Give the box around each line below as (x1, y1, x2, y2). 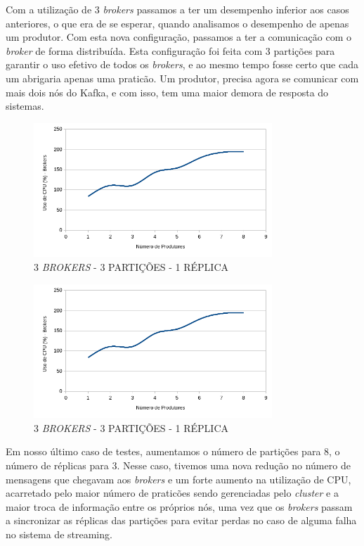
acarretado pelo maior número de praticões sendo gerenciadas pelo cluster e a (6, 485, 339, 500)
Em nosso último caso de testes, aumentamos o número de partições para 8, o (6, 444, 340, 459)
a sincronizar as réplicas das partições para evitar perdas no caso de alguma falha (6, 513, 357, 528)
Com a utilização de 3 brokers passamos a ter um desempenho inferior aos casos (6, 2, 349, 16)
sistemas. (6, 99, 44, 113)
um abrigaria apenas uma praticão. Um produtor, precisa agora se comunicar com (6, 70, 359, 85)
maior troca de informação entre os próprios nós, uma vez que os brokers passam (6, 499, 353, 514)
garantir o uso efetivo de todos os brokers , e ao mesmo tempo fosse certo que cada (6, 57, 358, 72)
